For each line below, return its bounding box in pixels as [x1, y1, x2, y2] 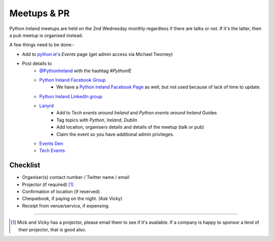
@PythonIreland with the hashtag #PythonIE [39, 68, 132, 74]
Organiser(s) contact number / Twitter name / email [22, 174, 129, 180]
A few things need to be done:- [9, 42, 75, 48]
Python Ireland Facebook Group [39, 77, 106, 83]
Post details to [22, 61, 52, 67]
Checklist [9, 161, 41, 170]
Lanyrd [39, 103, 54, 109]
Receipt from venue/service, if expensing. [22, 202, 110, 208]
